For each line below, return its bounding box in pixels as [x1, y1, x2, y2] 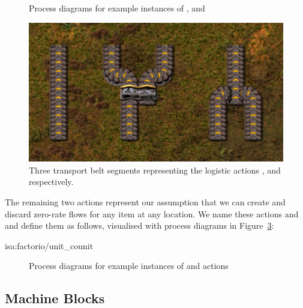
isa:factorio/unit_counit [5, 239, 94, 252]
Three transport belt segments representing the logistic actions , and [29, 163, 281, 176]
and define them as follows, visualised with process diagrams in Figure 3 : [5, 219, 274, 232]
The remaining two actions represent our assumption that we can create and [5, 195, 286, 208]
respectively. [29, 175, 74, 188]
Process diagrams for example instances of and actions [29, 259, 229, 272]
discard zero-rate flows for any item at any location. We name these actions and [5, 207, 299, 220]
